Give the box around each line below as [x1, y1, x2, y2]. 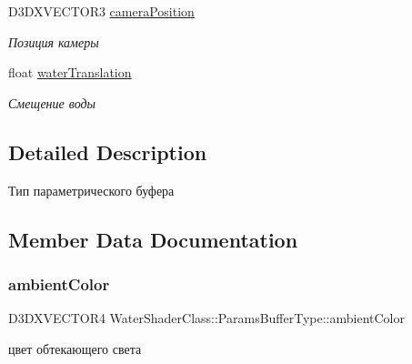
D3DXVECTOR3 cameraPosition [8, 2, 195, 20]
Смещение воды [8, 93, 96, 112]
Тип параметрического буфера [8, 180, 175, 199]
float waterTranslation [8, 63, 132, 82]
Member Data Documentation [8, 225, 298, 253]
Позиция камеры [8, 32, 99, 51]
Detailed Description [8, 137, 207, 166]
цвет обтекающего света [8, 339, 142, 358]
